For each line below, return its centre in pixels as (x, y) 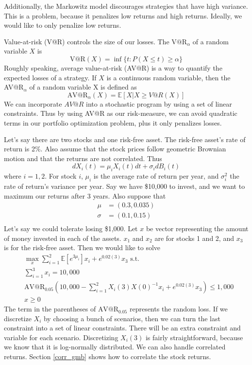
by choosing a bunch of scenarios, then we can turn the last (132, 318)
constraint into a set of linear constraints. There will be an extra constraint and (122, 328)
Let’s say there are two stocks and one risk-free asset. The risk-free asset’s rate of (125, 139)
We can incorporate (33, 103)
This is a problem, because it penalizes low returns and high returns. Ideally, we (123, 15)
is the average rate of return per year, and (156, 176)
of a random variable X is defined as (83, 87)
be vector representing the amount (197, 228)
